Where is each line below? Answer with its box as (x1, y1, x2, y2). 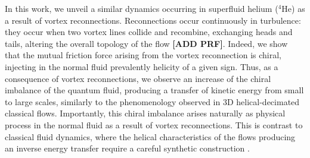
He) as (281, 2, 305, 14)
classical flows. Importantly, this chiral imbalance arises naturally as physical (5, 107, 286, 119)
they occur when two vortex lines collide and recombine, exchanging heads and (5, 26, 293, 38)
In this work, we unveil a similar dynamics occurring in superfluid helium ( (5, 2, 278, 14)
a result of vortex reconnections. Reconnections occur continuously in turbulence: (5, 14, 301, 26)
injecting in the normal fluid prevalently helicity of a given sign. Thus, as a (5, 60, 278, 72)
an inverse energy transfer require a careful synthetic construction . (5, 142, 250, 154)
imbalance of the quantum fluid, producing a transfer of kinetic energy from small (5, 84, 304, 96)
